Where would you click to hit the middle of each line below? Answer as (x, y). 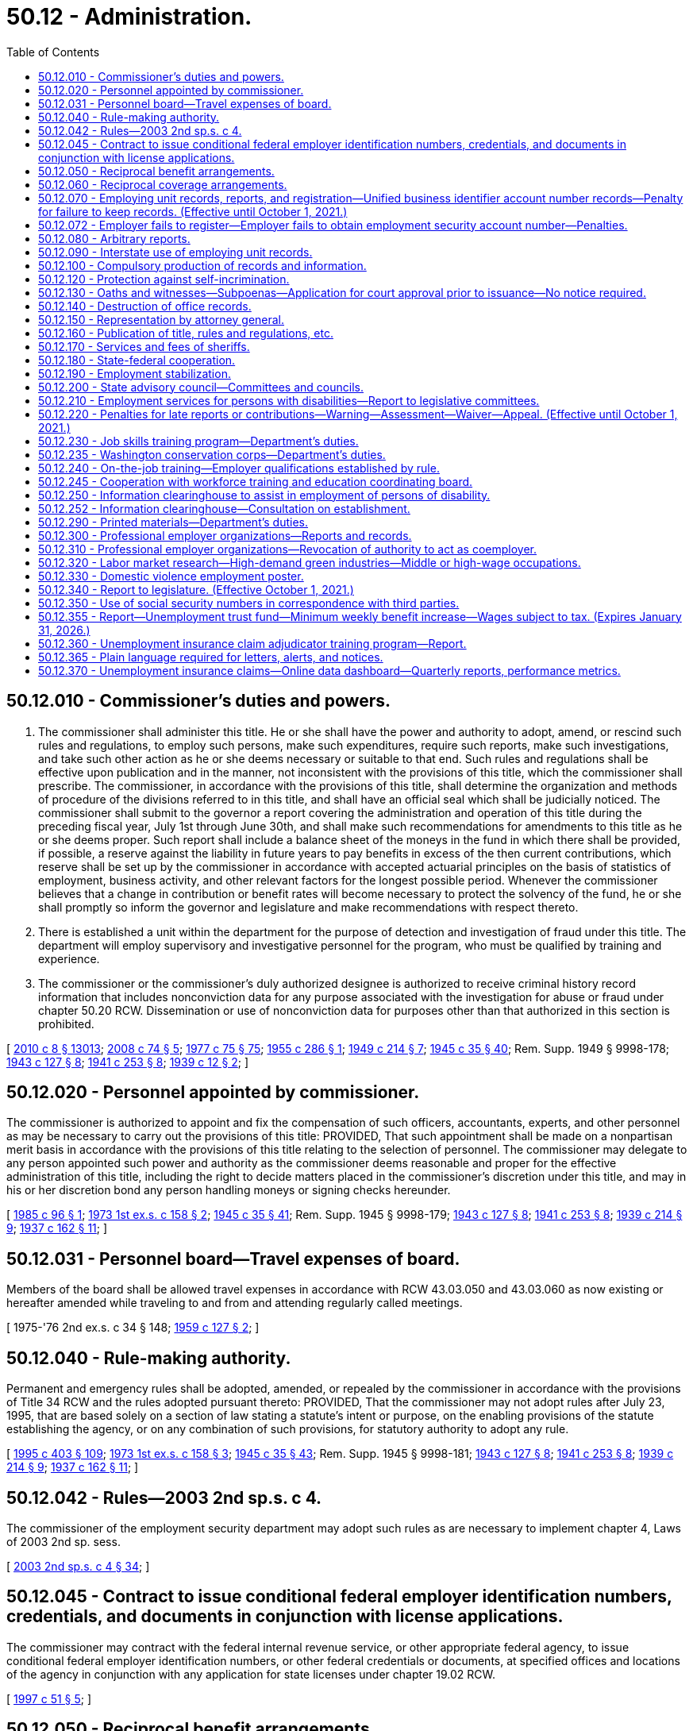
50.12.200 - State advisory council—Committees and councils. (201, 387)
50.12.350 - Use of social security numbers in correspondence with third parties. (249, 603)
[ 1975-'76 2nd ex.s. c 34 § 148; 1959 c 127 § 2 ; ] (133, 1328)
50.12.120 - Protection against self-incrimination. (164, 279)
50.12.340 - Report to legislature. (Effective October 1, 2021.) (196, 589)
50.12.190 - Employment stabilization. (135, 373)
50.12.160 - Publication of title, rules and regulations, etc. (186, 333)
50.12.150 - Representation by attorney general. (162, 319)
